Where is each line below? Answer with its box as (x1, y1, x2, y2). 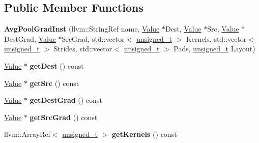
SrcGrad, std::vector (62, 33, 125, 44)
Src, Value (207, 23, 239, 34)
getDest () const (30, 60, 84, 71)
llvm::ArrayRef (4, 129, 50, 139)
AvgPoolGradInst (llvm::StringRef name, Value (4, 23, 160, 34)
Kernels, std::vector (186, 33, 247, 44)
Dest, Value (165, 23, 202, 34)
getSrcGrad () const (30, 111, 98, 122)
